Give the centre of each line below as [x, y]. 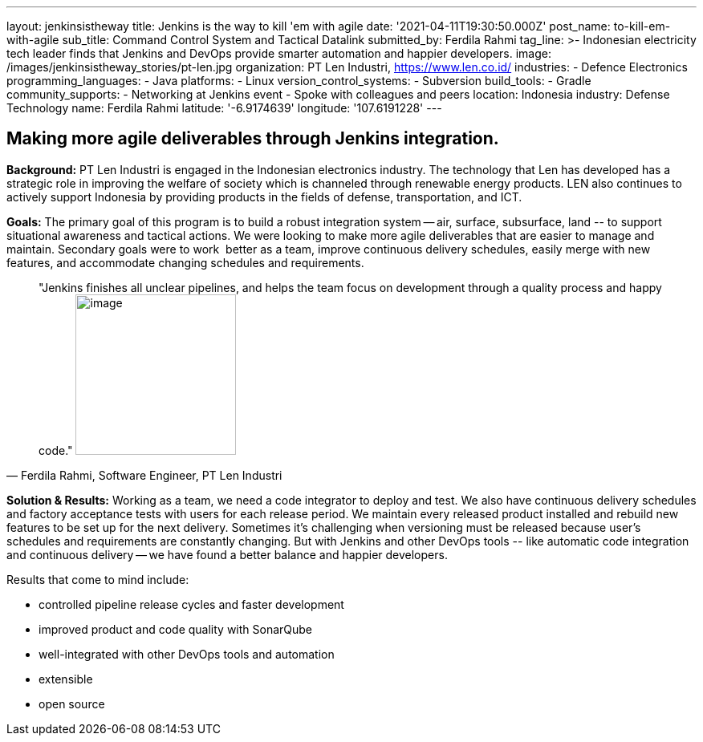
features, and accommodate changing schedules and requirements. [185, 262]
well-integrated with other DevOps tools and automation [187, 654]
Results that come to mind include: [98, 579]
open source [72, 703]
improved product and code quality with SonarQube [176, 629]
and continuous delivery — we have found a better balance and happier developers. [227, 554]
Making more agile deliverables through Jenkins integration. [253, 139]
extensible [66, 679]
